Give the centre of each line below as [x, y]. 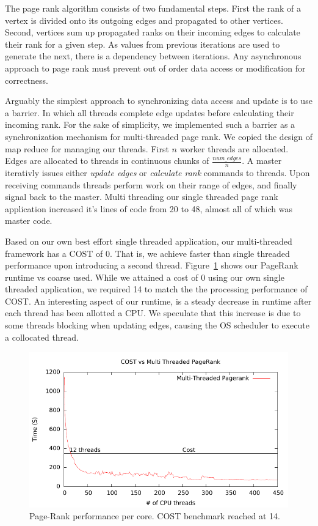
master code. [29, 220]
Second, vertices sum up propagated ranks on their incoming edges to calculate [153, 32]
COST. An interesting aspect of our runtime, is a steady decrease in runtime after [158, 301]
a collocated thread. [42, 337]
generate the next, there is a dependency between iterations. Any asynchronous [153, 56]
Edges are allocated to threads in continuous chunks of [107, 161]
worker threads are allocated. [234, 148]
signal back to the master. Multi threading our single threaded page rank [142, 197]
